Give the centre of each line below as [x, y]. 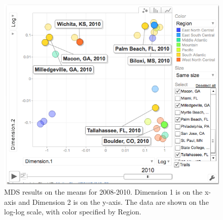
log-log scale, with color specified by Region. [73, 212]
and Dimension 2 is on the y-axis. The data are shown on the [114, 201]
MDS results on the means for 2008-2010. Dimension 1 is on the [103, 192]
